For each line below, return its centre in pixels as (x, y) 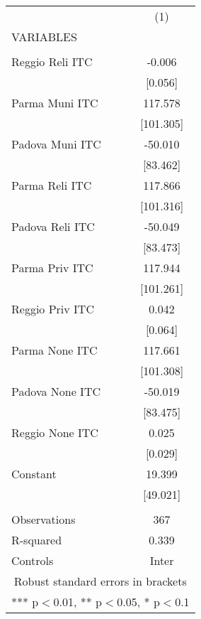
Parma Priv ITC (52, 268)
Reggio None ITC (55, 432)
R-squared (37, 540)
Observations (44, 519)
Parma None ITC (54, 350)
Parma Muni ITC (55, 103)
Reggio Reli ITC (52, 61)
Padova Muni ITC (56, 144)
